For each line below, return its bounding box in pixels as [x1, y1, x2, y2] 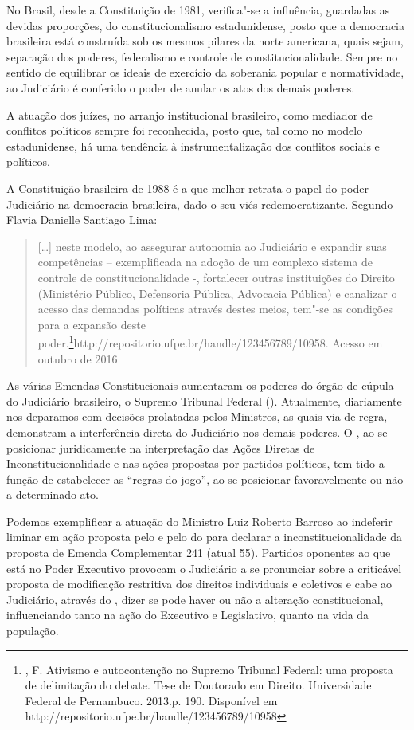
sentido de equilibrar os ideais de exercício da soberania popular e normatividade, [6, 64, 404, 80]
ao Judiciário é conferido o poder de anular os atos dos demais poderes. [6, 79, 355, 96]
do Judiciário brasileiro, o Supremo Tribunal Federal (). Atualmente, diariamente [6, 392, 402, 409]
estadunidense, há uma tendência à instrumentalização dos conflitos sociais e [6, 137, 380, 154]
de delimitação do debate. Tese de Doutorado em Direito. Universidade [25, 677, 372, 693]
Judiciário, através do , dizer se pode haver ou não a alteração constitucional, [6, 591, 384, 607]
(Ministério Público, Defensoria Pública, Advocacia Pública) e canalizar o [37, 285, 397, 301]
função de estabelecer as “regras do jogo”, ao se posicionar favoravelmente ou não [6, 470, 404, 487]
